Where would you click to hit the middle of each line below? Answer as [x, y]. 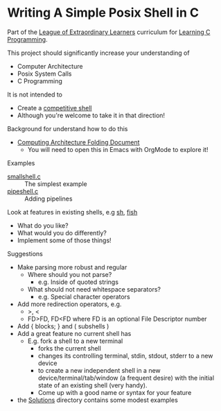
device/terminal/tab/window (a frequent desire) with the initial [126, 378]
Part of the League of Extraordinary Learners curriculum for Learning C [109, 32]
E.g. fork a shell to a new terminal [75, 341]
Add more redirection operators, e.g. [69, 304]
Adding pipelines [48, 199]
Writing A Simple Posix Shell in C [103, 13]
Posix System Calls [44, 74]
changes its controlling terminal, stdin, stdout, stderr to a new [125, 355]
